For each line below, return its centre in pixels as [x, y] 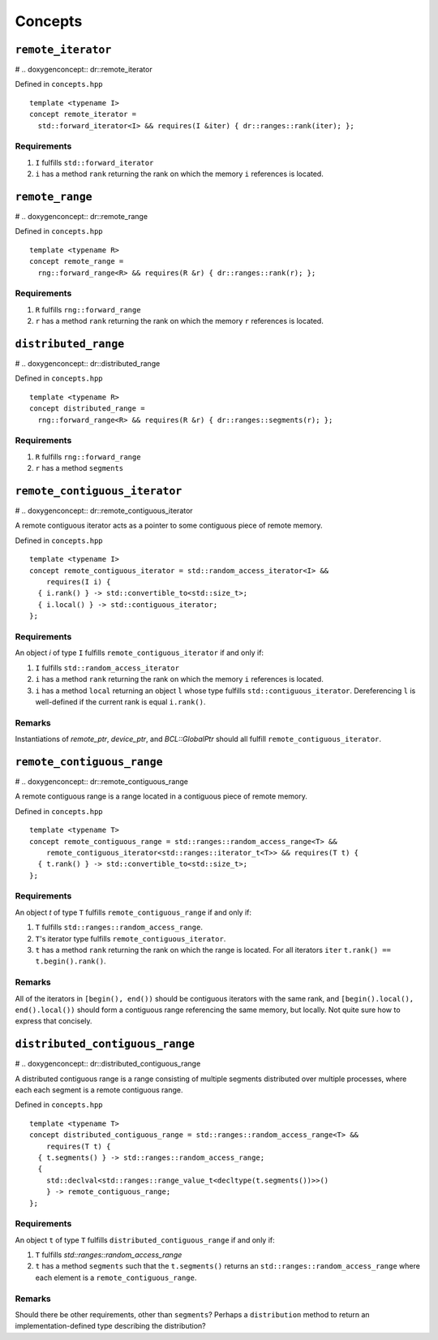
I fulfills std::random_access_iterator [107, 668]
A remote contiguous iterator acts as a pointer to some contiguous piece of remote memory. [169, 526]
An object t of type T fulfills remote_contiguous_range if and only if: [133, 912]
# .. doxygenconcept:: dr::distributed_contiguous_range [108, 1064]
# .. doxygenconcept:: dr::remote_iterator [84, 70]
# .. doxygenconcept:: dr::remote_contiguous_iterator [104, 511]
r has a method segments [79, 468]
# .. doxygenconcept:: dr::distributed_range [88, 364]
